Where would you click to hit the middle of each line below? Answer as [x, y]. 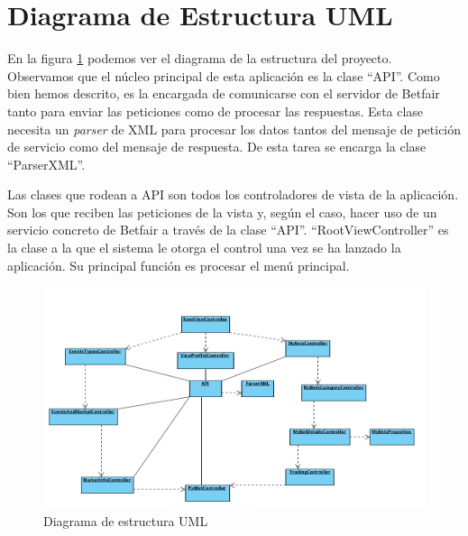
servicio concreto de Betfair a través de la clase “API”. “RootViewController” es [228, 230]
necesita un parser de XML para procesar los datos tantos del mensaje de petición [234, 129]
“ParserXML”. [46, 164]
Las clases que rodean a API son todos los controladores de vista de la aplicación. [233, 194]
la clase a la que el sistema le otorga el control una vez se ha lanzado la [204, 248]
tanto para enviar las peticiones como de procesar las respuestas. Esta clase [216, 111]
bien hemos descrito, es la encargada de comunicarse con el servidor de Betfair [224, 93]
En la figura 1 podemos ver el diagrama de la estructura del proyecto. [200, 58]
